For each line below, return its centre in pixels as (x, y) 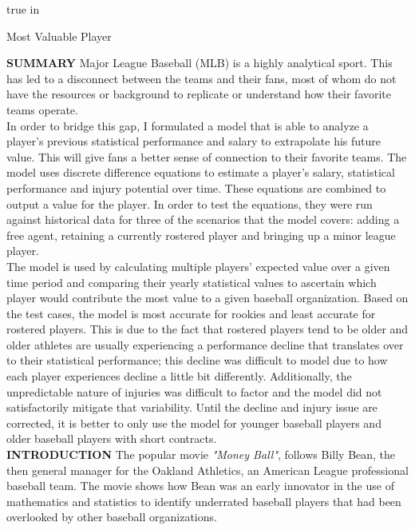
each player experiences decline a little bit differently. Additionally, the (179, 376)
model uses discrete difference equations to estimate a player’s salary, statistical (201, 172)
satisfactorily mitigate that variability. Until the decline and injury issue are (192, 407)
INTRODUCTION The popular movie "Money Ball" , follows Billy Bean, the (201, 454)
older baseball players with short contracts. (112, 438)
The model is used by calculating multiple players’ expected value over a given (198, 266)
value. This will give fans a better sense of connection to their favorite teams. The (207, 156)
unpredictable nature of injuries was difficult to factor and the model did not (194, 391)
